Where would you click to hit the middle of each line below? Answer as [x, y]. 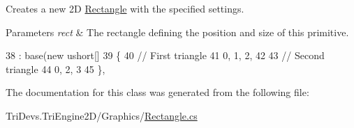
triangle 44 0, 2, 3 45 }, [56, 69]
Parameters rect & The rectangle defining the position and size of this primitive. [177, 32]
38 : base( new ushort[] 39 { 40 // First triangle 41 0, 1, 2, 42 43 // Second [165, 55]
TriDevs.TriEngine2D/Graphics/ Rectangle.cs [102, 115]
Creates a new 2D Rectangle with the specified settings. [125, 8]
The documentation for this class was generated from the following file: [157, 92]
